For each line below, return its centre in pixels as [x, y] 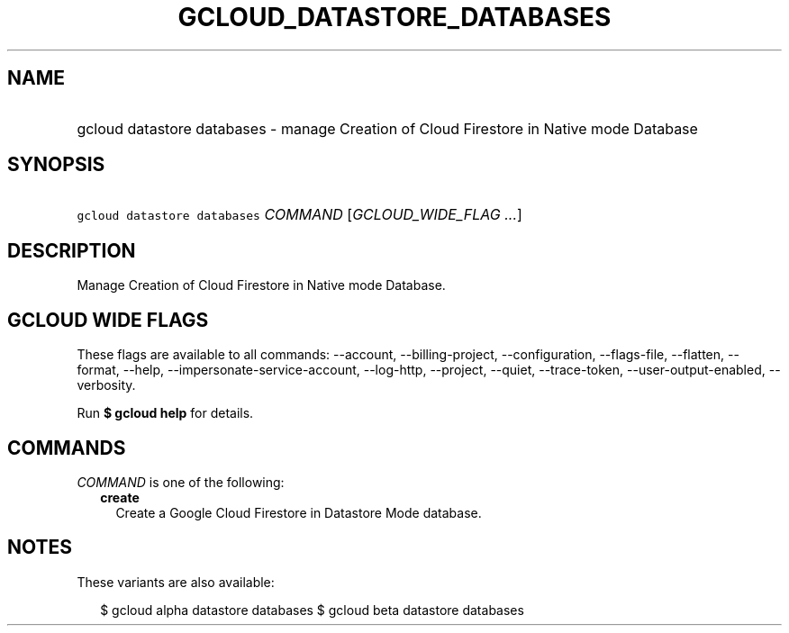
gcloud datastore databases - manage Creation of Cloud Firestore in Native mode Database [387, 128]
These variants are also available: [176, 582]
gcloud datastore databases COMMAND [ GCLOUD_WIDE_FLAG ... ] [299, 215]
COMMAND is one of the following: [181, 482]
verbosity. [106, 385]
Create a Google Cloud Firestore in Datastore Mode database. [299, 512]
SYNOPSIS [56, 165]
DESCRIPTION [72, 250]
